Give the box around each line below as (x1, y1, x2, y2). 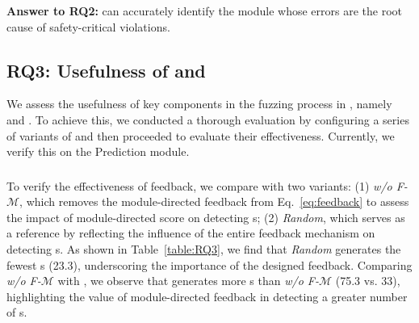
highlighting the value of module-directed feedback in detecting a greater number (6, 287, 408, 304)
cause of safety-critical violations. (6, 18, 170, 35)
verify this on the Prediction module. (6, 143, 190, 160)
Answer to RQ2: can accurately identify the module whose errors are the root (6, 2, 402, 19)
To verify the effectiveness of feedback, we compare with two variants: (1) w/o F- (6, 177, 408, 194)
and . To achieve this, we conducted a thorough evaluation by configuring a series (6, 111, 409, 128)
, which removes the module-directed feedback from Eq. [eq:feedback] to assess (19, 193, 409, 210)
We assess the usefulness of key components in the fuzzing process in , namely (6, 95, 392, 112)
